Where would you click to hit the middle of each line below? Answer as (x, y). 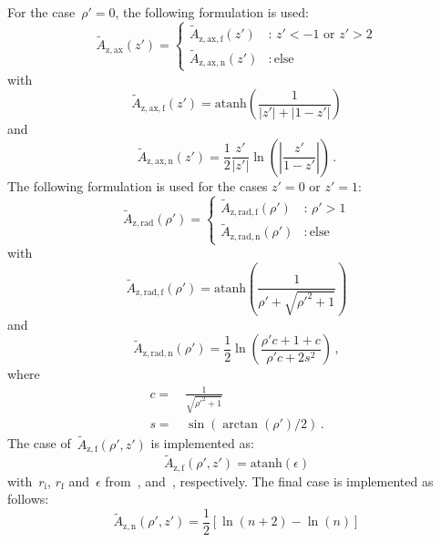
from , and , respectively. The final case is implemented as (269, 481)
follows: (28, 499)
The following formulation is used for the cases (138, 185)
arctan (241, 425)
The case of (39, 443)
